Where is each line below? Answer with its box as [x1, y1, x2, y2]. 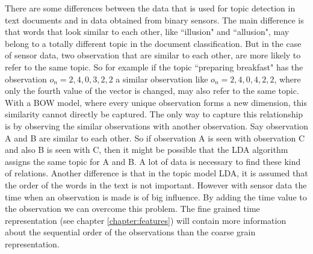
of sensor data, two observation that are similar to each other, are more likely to [5, 49, 301, 61]
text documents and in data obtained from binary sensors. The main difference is [5, 13, 304, 26]
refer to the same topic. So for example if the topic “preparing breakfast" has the [5, 60, 303, 73]
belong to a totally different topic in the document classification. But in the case [5, 37, 302, 49]
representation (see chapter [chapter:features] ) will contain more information [5, 214, 287, 226]
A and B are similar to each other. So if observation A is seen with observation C [5, 131, 305, 144]
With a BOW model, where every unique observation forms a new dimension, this [5, 96, 307, 108]
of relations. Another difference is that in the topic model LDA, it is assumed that [5, 167, 308, 179]
